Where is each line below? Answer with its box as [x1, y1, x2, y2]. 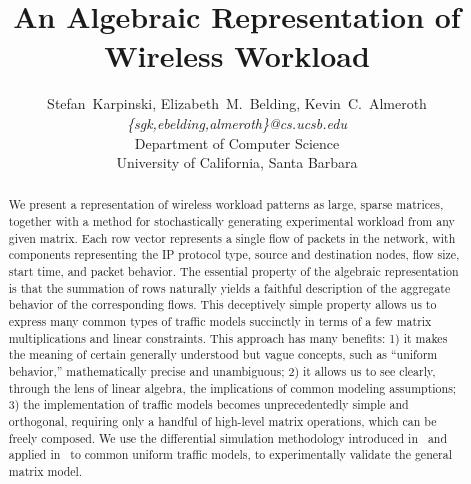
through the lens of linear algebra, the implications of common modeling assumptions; [8, 379, 457, 396]
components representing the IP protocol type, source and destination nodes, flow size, [8, 246, 460, 263]
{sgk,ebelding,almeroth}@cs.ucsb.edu [127, 112, 347, 133]
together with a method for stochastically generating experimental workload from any [8, 213, 455, 230]
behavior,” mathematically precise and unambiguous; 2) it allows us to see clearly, [8, 363, 436, 380]
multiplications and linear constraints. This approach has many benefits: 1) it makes [8, 329, 448, 346]
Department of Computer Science [134, 132, 340, 153]
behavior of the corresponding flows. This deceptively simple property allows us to [8, 296, 437, 313]
